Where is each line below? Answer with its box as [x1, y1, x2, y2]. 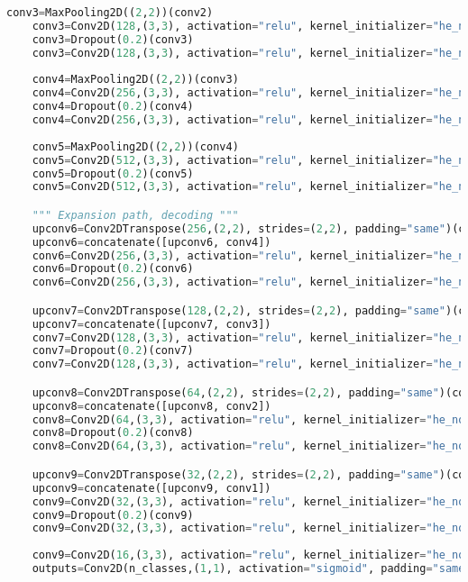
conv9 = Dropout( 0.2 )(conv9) [32, 508, 194, 522]
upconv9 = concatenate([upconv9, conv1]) [32, 481, 271, 495]
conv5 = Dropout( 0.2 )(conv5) [32, 167, 194, 180]
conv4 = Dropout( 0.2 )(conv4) [32, 100, 194, 114]
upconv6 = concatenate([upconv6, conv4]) [32, 235, 271, 249]
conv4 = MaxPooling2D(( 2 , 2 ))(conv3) [32, 73, 239, 86]
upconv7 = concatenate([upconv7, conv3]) [32, 317, 271, 331]
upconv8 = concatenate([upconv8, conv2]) [32, 399, 271, 413]
